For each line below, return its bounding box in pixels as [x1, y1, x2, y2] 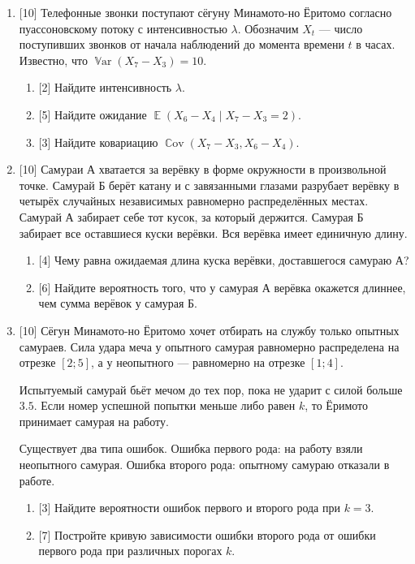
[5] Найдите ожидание [38, 105, 147, 123]
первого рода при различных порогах [38, 542, 223, 559]
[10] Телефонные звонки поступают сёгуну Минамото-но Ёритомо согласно [19, 4, 392, 20]
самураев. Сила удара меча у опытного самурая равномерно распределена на [19, 338, 400, 355]
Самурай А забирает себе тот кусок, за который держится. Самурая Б [19, 208, 364, 225]
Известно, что [19, 51, 88, 68]
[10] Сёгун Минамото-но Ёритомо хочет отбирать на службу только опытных [19, 321, 400, 338]
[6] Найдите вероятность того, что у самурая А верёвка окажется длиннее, [38, 278, 406, 295]
